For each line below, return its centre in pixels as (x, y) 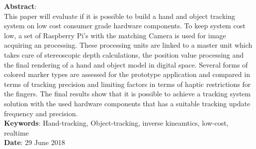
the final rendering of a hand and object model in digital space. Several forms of (126, 64)
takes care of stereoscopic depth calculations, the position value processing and (124, 54)
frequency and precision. (41, 113)
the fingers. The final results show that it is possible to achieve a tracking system (128, 94)
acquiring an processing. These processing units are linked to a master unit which (128, 45)
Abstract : (20, 6)
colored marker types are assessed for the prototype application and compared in (127, 74)
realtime (16, 132)
